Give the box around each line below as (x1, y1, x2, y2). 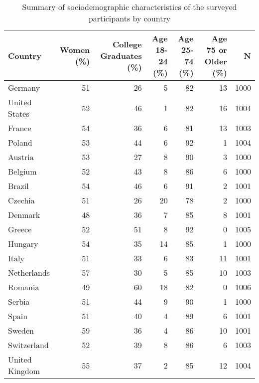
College (112, 38, 142, 50)
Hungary (8, 238, 38, 249)
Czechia (8, 194, 35, 206)
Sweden (8, 325, 34, 336)
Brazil (8, 180, 29, 191)
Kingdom (8, 365, 40, 377)
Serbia (8, 296, 30, 307)
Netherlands (8, 267, 50, 278)
